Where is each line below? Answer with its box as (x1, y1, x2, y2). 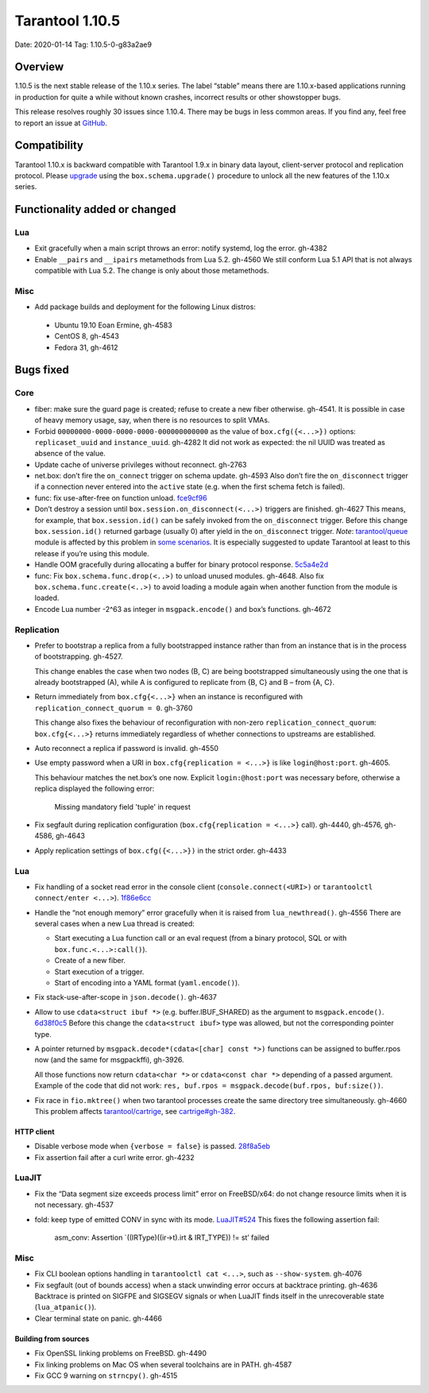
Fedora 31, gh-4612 (54, 342, 118, 352)
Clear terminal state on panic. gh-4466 (34, 1314, 163, 1323)
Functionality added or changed (14, 203, 176, 216)
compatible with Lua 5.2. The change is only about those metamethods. (34, 266, 269, 276)
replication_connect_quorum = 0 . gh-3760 (34, 703, 193, 713)
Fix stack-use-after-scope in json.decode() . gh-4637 (34, 993, 218, 1002)
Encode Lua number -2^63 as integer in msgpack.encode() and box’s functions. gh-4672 (34, 604, 331, 613)
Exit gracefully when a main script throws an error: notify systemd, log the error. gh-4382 (34, 243, 327, 253)
